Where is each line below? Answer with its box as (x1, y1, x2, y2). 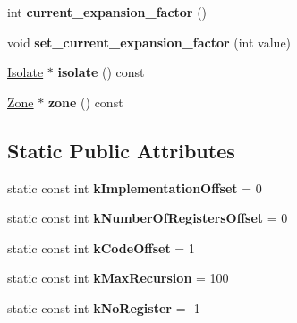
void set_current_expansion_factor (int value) (7, 32, 292, 51)
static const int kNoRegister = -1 (7, 298, 200, 317)
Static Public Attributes (7, 136, 235, 164)
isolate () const (57, 63, 145, 81)
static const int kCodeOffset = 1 (7, 238, 195, 257)
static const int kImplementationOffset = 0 (7, 178, 262, 197)
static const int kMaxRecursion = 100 (7, 268, 229, 287)
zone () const (47, 92, 123, 111)
